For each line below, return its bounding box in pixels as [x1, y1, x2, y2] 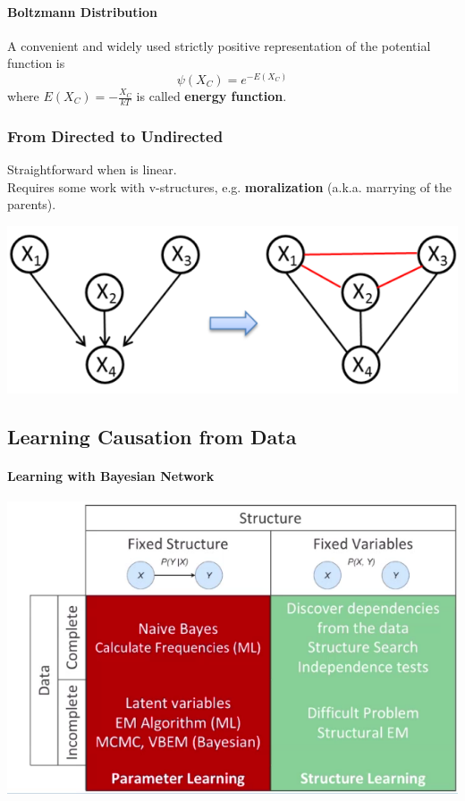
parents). [7, 195, 56, 214]
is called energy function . [136, 87, 287, 105]
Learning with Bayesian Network [7, 467, 215, 485]
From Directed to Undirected [7, 124, 224, 147]
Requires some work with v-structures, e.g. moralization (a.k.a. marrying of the [7, 177, 452, 196]
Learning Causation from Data [7, 423, 297, 451]
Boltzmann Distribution [7, 2, 158, 21]
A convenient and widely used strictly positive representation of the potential [7, 36, 431, 55]
